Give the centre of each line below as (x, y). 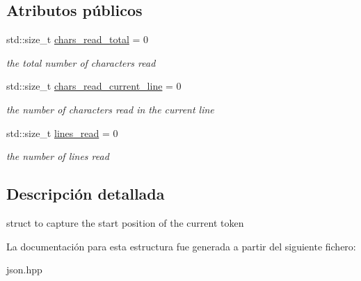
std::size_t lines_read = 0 (62, 133)
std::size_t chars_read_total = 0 (78, 39)
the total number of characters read (81, 62)
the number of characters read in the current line (110, 109)
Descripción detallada (86, 194)
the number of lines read (58, 156)
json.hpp (24, 270)
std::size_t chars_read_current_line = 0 (94, 86)
